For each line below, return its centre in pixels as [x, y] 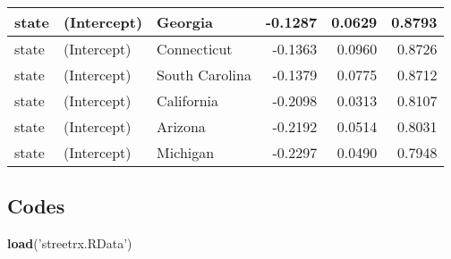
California [188, 100]
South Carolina [204, 75]
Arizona [181, 126]
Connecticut [195, 49]
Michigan [186, 152]
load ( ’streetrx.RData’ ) [70, 243]
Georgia [185, 22]
